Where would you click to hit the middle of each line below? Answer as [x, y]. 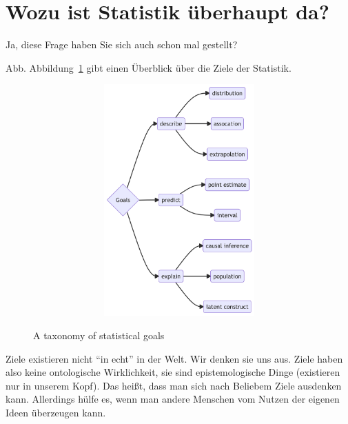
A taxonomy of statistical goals [99, 335]
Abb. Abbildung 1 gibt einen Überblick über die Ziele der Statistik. [149, 67]
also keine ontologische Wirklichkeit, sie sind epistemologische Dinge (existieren [173, 372]
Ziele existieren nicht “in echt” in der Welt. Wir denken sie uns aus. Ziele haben [174, 358]
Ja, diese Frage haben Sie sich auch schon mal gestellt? [122, 44]
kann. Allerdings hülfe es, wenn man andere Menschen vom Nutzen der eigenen [173, 399]
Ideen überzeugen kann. [56, 412]
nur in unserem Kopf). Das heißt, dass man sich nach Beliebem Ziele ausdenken [174, 385]
